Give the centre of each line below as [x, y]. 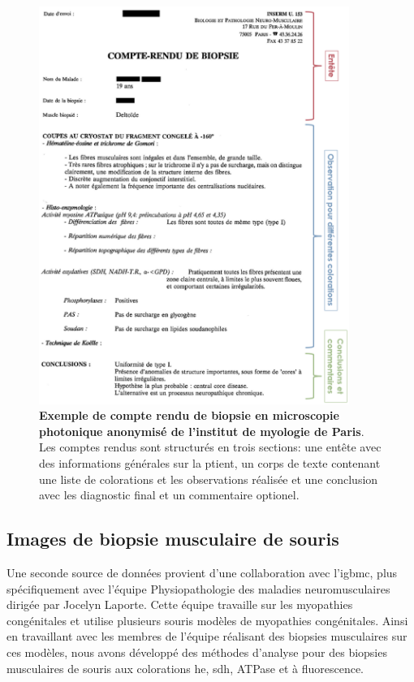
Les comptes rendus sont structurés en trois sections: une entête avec [210, 447]
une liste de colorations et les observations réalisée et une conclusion [209, 479]
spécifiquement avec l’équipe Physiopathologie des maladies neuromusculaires [198, 588]
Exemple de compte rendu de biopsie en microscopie [189, 415]
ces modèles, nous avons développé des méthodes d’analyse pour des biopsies [197, 652]
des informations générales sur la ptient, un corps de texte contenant [210, 463]
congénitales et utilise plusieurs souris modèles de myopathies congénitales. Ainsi [207, 620]
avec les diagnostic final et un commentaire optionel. [169, 495]
